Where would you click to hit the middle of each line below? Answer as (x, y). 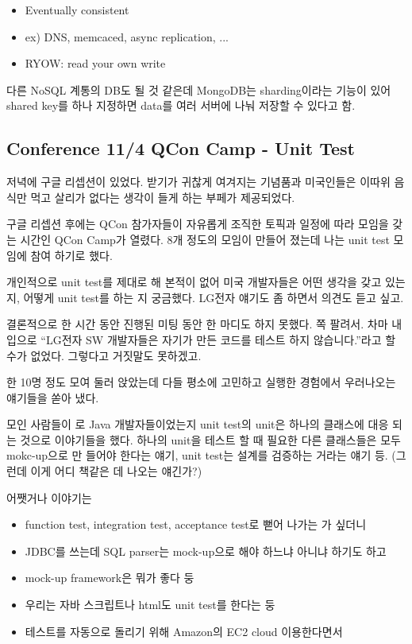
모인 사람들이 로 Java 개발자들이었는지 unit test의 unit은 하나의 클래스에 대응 (198, 424)
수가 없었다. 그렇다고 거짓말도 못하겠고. (104, 355)
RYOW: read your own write (95, 63)
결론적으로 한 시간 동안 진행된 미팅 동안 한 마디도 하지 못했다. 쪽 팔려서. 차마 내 (204, 324)
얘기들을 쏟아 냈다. (53, 397)
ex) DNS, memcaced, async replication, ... (127, 36)
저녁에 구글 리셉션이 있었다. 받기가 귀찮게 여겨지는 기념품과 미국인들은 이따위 (198, 182)
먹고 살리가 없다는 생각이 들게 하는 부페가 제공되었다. (163, 197)
